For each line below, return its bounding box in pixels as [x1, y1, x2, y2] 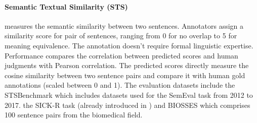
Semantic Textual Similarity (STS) [5, 1, 128, 12]
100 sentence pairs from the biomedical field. [5, 109, 143, 120]
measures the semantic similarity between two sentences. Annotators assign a [5, 20, 244, 31]
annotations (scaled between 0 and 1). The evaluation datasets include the [5, 80, 235, 90]
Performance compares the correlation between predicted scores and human [5, 50, 238, 60]
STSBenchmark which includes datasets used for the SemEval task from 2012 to [5, 89, 253, 100]
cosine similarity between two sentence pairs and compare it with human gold [5, 70, 245, 80]
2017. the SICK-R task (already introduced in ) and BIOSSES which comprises [5, 99, 250, 110]
